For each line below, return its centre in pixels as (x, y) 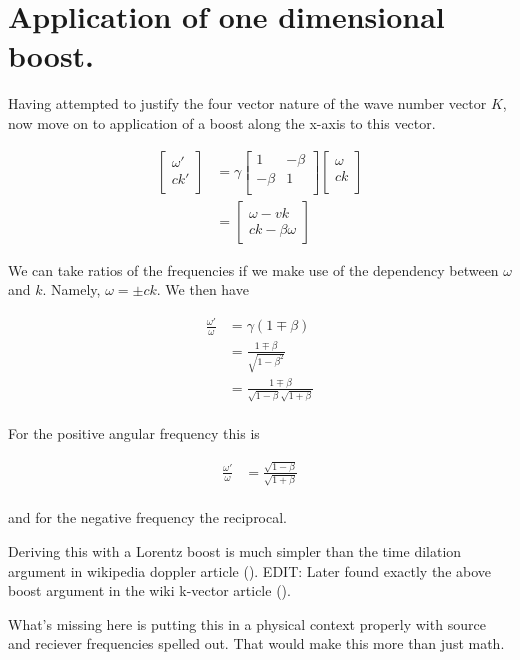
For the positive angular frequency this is (134, 433)
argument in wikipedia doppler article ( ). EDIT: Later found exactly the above (250, 570)
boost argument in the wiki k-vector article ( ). (149, 590)
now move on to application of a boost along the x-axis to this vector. (222, 122)
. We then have (202, 289)
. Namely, (71, 289)
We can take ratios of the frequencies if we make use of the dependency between (253, 269)
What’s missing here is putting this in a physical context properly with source (247, 623)
